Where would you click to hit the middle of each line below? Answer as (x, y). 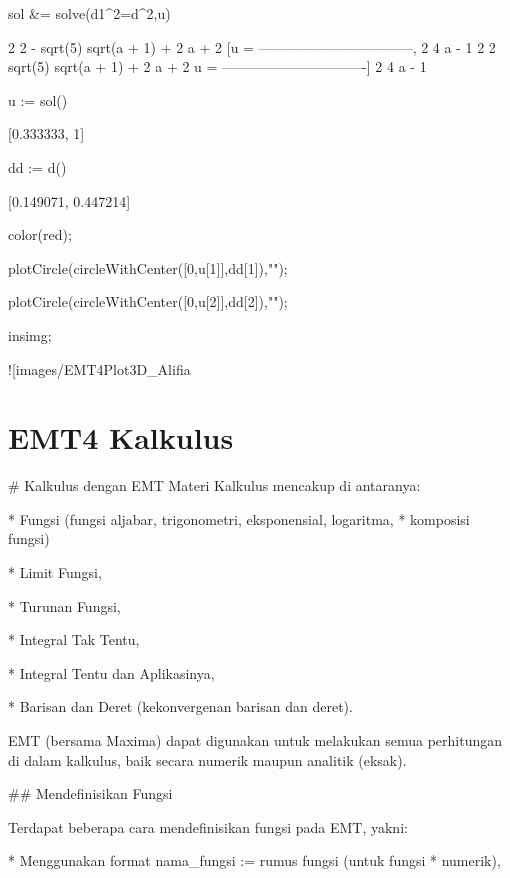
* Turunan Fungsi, (64, 605)
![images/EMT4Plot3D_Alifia (99, 368)
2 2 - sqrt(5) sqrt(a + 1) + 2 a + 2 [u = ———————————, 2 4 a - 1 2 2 (252, 46)
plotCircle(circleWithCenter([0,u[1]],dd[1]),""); (148, 267)
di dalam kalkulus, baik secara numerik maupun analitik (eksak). (207, 759)
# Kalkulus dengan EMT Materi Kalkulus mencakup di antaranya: (214, 485)
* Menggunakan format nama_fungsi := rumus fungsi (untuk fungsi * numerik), (254, 860)
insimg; (30, 334)
